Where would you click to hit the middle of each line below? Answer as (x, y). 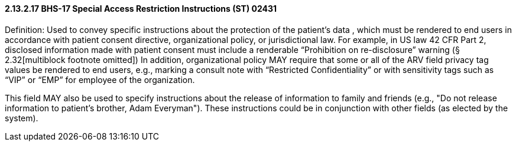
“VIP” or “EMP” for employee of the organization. (100, 79)
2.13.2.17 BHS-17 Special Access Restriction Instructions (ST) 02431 (141, 9)
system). (22, 118)
